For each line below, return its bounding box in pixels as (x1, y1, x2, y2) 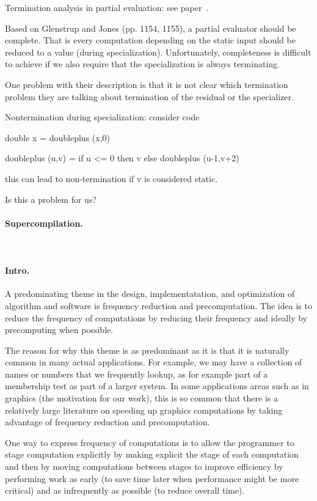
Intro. (5, 264, 30, 277)
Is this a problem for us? (5, 192, 97, 205)
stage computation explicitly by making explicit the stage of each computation (5, 448, 299, 461)
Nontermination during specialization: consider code (5, 111, 200, 123)
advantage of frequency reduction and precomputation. (5, 415, 210, 428)
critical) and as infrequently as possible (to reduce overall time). (5, 484, 245, 497)
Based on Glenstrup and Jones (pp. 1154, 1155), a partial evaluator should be (5, 21, 296, 34)
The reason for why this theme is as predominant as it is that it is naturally (5, 343, 290, 356)
